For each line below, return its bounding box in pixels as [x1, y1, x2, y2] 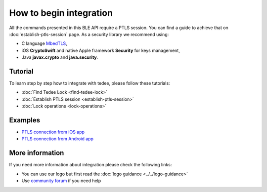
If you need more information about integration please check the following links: [9, 162, 172, 168]
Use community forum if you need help [21, 178, 101, 184]
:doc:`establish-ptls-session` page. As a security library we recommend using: [9, 31, 169, 37]
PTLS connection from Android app [21, 136, 94, 142]
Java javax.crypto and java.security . [21, 54, 98, 60]
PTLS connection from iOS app [21, 129, 85, 135]
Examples [9, 116, 41, 124]
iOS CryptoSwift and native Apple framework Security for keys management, [21, 47, 180, 53]
